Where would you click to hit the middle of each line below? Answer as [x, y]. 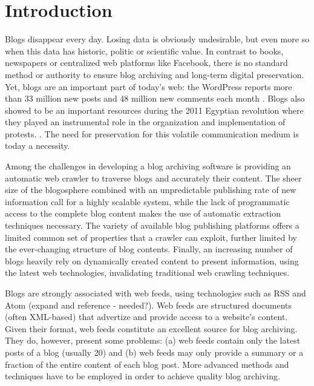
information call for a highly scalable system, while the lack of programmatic [147, 201]
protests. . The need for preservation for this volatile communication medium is [152, 133]
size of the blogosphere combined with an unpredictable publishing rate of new [151, 190]
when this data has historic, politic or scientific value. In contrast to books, [144, 51]
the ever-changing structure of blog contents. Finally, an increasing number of [149, 249]
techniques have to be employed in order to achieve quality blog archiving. [142, 376]
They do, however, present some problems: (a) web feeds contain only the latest [153, 340]
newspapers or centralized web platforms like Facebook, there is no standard [146, 63]
